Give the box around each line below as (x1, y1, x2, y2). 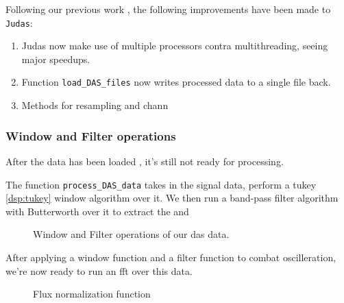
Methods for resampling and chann (21, 98, 169, 112)
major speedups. (21, 51, 90, 66)
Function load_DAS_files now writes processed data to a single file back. (21, 75, 331, 89)
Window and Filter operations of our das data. (33, 227, 230, 241)
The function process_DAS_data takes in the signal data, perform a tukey (5, 177, 317, 191)
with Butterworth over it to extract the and (5, 204, 189, 218)
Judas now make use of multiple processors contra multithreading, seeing (21, 38, 328, 53)
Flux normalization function (33, 287, 151, 301)
